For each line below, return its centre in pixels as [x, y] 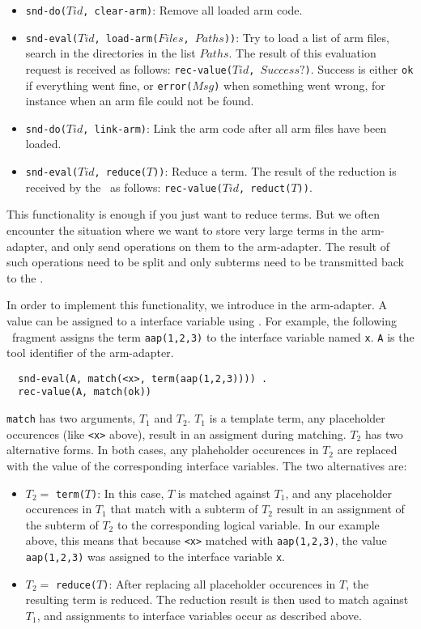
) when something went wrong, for [300, 85]
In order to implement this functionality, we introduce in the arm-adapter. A [197, 305]
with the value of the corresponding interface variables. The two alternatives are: [207, 465]
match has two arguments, [71, 418]
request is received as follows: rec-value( [129, 68]
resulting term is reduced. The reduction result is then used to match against [217, 599]
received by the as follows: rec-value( [124, 187]
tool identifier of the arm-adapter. [90, 353]
